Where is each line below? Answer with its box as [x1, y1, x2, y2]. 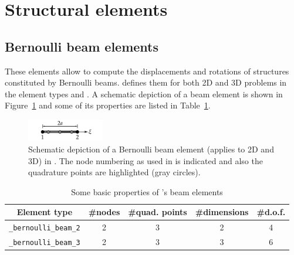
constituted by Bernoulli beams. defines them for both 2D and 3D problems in [5, 76, 287, 89]
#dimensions [195, 206, 249, 218]
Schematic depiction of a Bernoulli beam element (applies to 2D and [28, 142, 274, 155]
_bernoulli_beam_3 [9, 239, 80, 247]
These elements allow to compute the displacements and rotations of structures [5, 64, 289, 77]
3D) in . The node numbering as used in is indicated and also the [28, 154, 263, 166]
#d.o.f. [256, 206, 286, 218]
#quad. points [128, 206, 187, 218]
